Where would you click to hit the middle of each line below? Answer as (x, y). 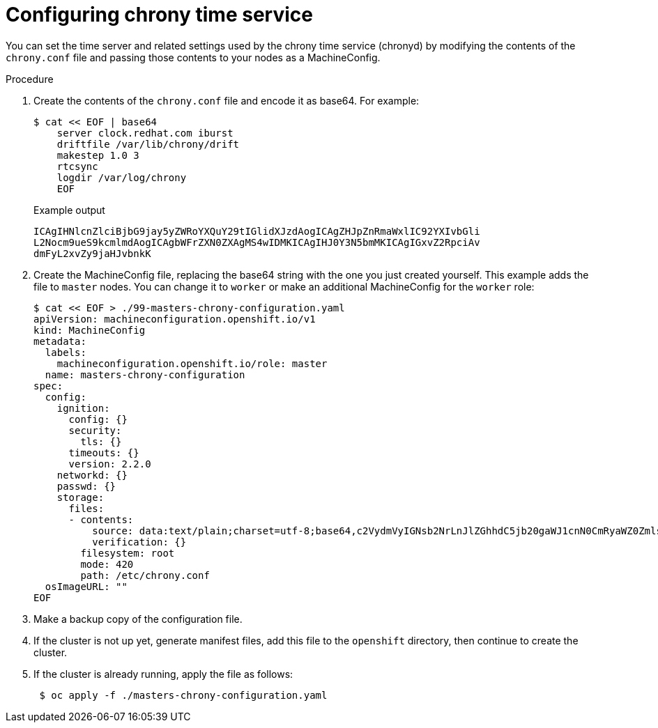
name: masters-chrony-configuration (145, 374)
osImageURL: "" (86, 586)
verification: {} (139, 542)
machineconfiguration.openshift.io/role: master (192, 363)
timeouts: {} (104, 452)
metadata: (60, 341)
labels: (66, 352)
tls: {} (101, 441)
